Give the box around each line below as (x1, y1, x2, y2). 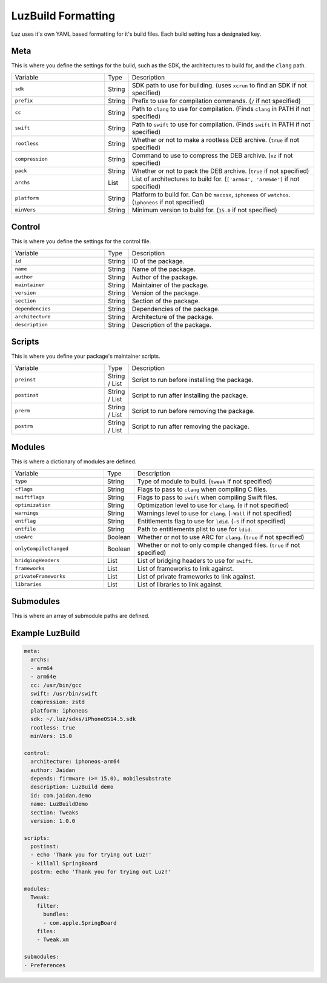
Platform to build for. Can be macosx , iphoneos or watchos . (131, 190, 291, 198)
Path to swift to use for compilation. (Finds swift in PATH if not (131, 120, 311, 129)
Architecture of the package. (131, 312, 214, 321)
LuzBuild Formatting (11, 9, 115, 22)
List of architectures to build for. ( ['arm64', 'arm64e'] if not (131, 175, 300, 183)
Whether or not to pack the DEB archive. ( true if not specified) (131, 167, 309, 175)
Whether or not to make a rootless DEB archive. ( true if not (131, 135, 300, 144)
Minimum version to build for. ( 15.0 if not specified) (131, 206, 278, 214)
